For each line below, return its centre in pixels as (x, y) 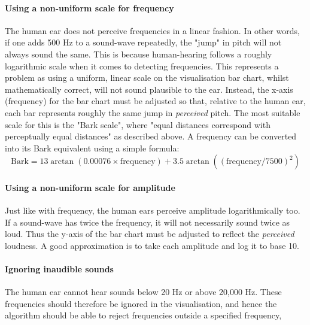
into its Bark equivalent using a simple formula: (92, 148)
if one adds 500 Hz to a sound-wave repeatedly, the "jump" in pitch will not (143, 42)
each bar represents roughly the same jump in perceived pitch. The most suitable (153, 112)
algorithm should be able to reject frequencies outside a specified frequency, (143, 315)
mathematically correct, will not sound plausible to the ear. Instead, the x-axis (149, 89)
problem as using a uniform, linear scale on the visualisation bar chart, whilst (147, 78)
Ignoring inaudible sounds (59, 269)
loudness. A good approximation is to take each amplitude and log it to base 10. (152, 245)
